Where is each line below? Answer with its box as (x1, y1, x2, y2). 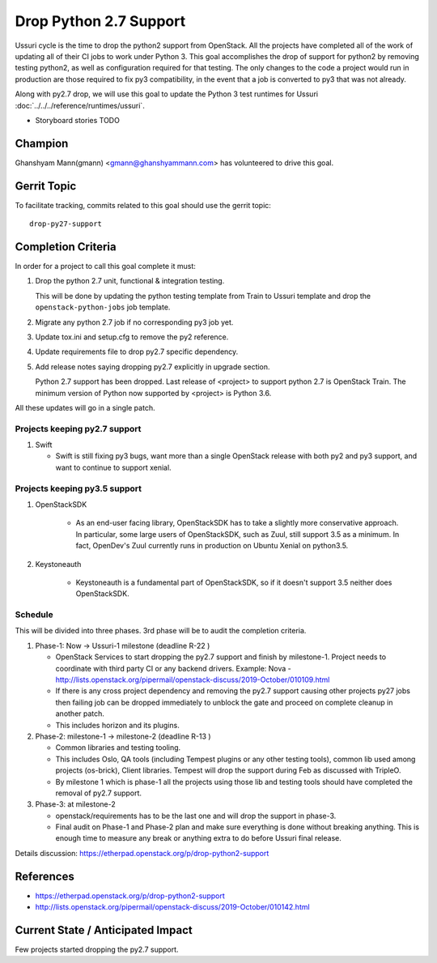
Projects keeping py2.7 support (15, 423, 142, 434)
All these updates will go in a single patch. (15, 403, 155, 412)
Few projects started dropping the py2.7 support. (15, 944, 179, 955)
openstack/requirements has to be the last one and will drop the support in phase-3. (55, 811, 337, 820)
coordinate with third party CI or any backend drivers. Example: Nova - (55, 663, 291, 673)
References (15, 869, 74, 883)
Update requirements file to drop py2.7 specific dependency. (35, 347, 239, 356)
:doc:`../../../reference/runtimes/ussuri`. (15, 100, 145, 110)
